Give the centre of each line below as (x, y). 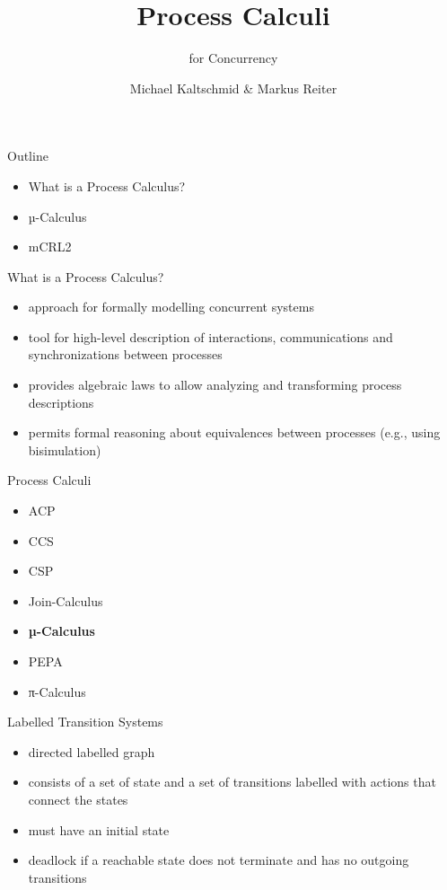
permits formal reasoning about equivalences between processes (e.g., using (234, 432)
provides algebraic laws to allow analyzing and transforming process (215, 385)
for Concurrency (233, 58)
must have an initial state (99, 829)
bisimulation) (65, 449)
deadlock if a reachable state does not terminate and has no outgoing (219, 860)
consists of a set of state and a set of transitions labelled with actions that (232, 782)
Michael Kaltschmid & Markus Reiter (233, 88)
